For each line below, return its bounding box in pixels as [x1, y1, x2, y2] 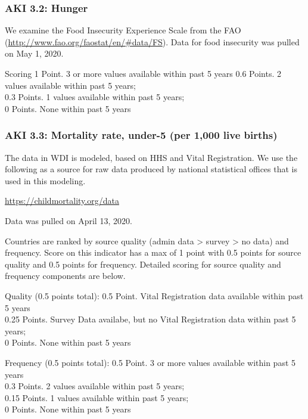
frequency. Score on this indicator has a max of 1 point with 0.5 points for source [5, 246, 301, 259]
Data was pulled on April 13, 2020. [5, 214, 132, 226]
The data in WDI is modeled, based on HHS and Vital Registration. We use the [5, 151, 298, 163]
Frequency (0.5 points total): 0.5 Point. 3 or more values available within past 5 [5, 356, 296, 368]
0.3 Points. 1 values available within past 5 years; [5, 91, 185, 103]
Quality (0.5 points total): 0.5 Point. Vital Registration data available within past [5, 289, 304, 302]
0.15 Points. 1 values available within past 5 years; [5, 391, 189, 404]
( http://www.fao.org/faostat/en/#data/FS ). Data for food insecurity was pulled [5, 35, 300, 48]
